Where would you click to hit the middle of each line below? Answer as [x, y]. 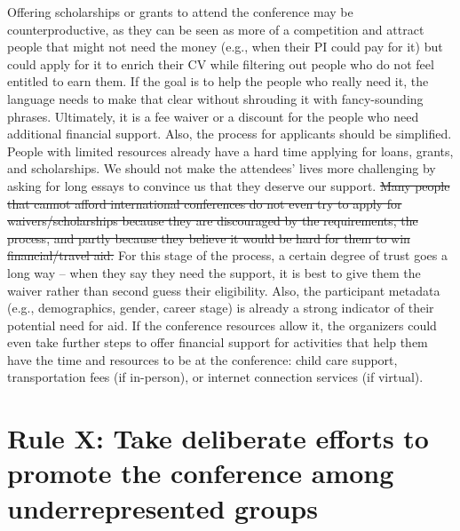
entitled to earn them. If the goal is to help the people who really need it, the [218, 81]
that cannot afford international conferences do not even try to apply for [205, 203]
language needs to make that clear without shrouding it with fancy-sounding [215, 98]
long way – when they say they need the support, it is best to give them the [214, 272]
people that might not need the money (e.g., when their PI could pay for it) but [225, 47]
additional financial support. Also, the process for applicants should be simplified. [230, 134]
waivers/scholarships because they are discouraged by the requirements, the [213, 221]
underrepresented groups [163, 507]
